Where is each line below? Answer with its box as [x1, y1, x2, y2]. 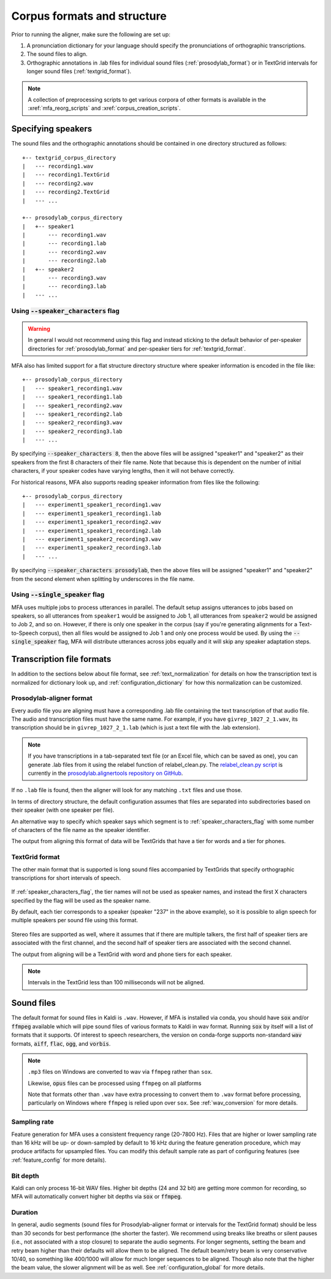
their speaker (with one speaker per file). [11, 806, 115, 814]
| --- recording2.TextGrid [22, 189, 110, 196]
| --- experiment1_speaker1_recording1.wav [22, 501, 162, 508]
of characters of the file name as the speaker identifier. [11, 826, 150, 833]
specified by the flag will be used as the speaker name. [11, 896, 151, 904]
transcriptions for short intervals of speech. [11, 874, 121, 881]
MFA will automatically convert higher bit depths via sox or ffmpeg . [11, 1193, 183, 1200]
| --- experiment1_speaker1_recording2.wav [22, 519, 162, 526]
